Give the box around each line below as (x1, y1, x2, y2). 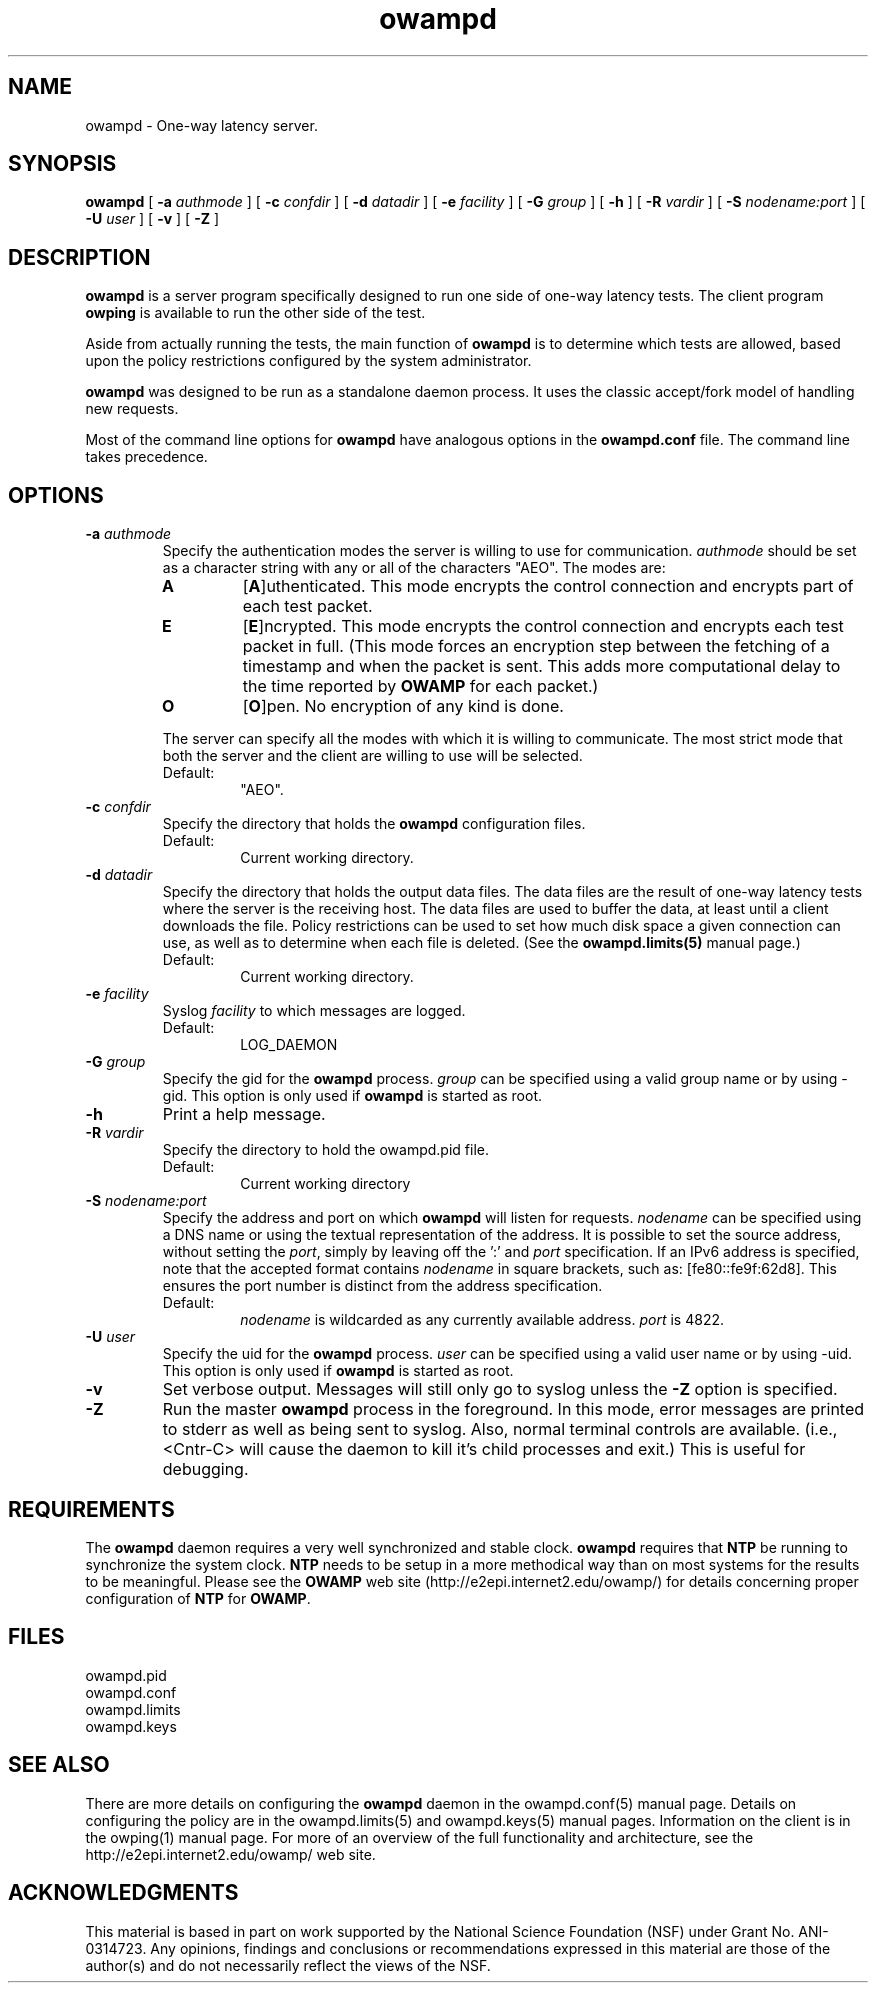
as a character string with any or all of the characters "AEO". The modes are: (162, 559, 666, 577)
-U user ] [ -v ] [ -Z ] (85, 210, 220, 228)
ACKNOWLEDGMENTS (8, 1880, 239, 1906)
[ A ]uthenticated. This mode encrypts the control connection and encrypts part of (242, 576, 854, 597)
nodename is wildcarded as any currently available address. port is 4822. (240, 1311, 724, 1329)
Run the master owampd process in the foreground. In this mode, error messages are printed (162, 1399, 865, 1420)
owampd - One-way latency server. (85, 116, 318, 134)
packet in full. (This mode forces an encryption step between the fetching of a (242, 636, 830, 657)
